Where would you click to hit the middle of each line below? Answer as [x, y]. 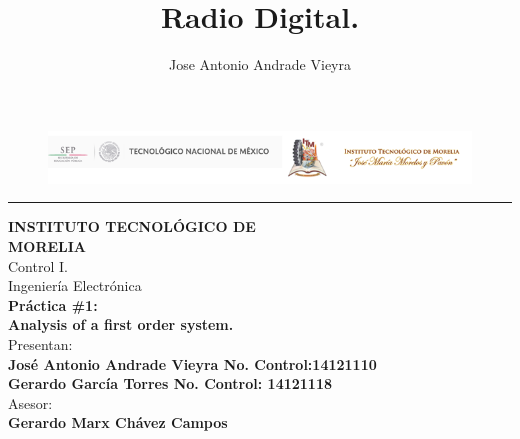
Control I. [38, 265]
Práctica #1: [53, 304]
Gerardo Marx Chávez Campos [118, 422]
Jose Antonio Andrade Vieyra [260, 64]
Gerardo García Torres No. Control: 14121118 [170, 383]
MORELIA [47, 246]
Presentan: [40, 344]
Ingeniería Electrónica [75, 285]
